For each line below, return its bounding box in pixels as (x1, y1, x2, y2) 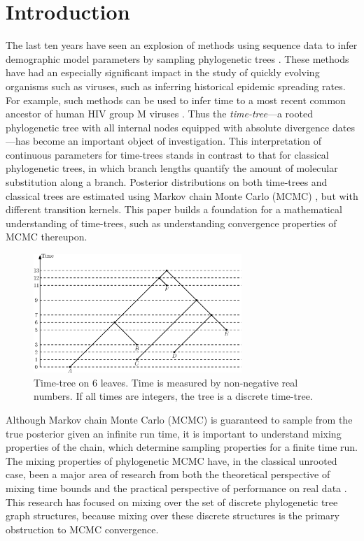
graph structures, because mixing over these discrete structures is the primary (6, 508, 339, 523)
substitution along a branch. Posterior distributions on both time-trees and (6, 175, 328, 189)
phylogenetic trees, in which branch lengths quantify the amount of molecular (6, 161, 338, 175)
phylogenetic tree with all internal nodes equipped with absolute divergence (6, 120, 330, 134)
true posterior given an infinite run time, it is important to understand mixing (6, 426, 342, 440)
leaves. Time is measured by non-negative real (100, 375, 298, 389)
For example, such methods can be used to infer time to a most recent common (6, 92, 346, 107)
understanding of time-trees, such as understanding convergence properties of (6, 215, 337, 230)
